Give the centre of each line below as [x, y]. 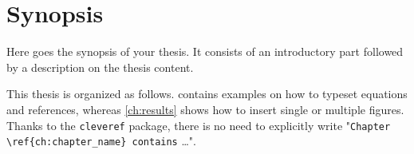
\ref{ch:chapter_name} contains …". [101, 141]
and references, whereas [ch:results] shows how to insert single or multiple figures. [205, 109]
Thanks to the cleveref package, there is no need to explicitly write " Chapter [199, 125]
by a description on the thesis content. [100, 67]
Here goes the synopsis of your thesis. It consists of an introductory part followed [205, 51]
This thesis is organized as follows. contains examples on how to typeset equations [207, 94]
